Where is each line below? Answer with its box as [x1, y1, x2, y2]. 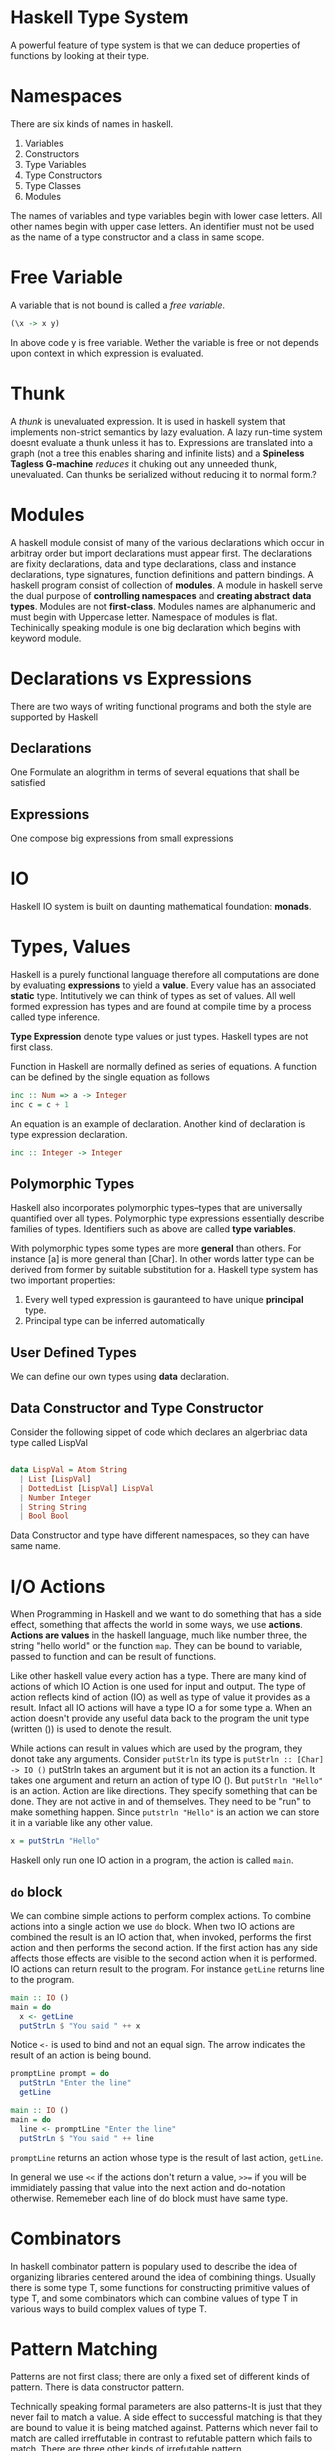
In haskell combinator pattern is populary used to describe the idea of [10, 2260, 298, 2272]
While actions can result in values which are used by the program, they [10, 1742, 303, 1755]
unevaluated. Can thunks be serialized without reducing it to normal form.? [10, 468, 317, 480]
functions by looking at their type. [10, 49, 150, 61]
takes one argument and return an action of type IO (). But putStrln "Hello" [10, 1774, 324, 1786]
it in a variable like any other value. [10, 1817, 153, 1829]
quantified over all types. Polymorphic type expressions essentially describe [10, 1212, 325, 1225]
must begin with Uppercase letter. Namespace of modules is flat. [10, 611, 278, 623]
